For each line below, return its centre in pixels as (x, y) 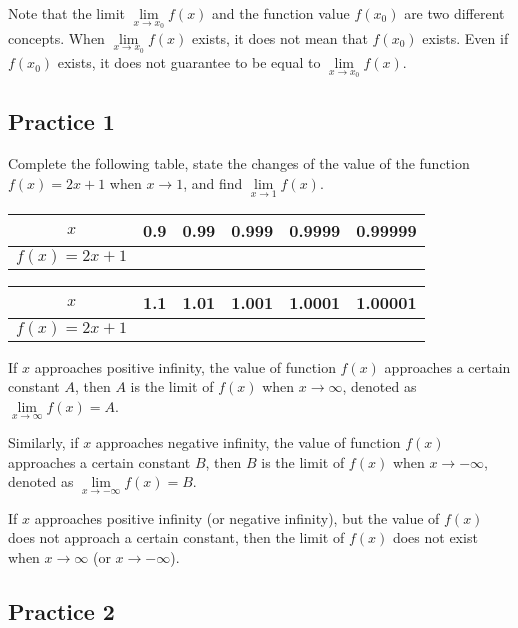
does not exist (435, 537)
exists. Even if (465, 37)
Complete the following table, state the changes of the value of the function (239, 163)
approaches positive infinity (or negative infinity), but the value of (237, 517)
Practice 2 (61, 610)
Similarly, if (43, 442)
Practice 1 (61, 121)
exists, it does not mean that (279, 37)
